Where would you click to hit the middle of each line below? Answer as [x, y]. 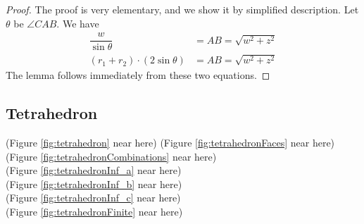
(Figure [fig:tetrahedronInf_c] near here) [93, 198]
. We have [78, 23]
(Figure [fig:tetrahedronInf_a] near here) [94, 170]
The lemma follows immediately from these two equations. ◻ [138, 75]
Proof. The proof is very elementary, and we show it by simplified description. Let [182, 9]
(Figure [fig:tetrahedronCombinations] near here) [111, 156]
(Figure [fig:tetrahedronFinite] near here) [94, 211]
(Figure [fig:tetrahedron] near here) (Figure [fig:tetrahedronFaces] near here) [170, 142]
